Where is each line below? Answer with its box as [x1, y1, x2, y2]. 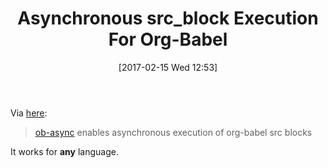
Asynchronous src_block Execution [17, 7, 319, 30]
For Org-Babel [108, 28, 228, 51]
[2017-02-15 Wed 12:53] [118, 61, 218, 73]
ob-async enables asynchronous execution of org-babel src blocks [34, 126, 313, 138]
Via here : [10, 107, 48, 119]
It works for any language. [10, 145, 119, 157]
